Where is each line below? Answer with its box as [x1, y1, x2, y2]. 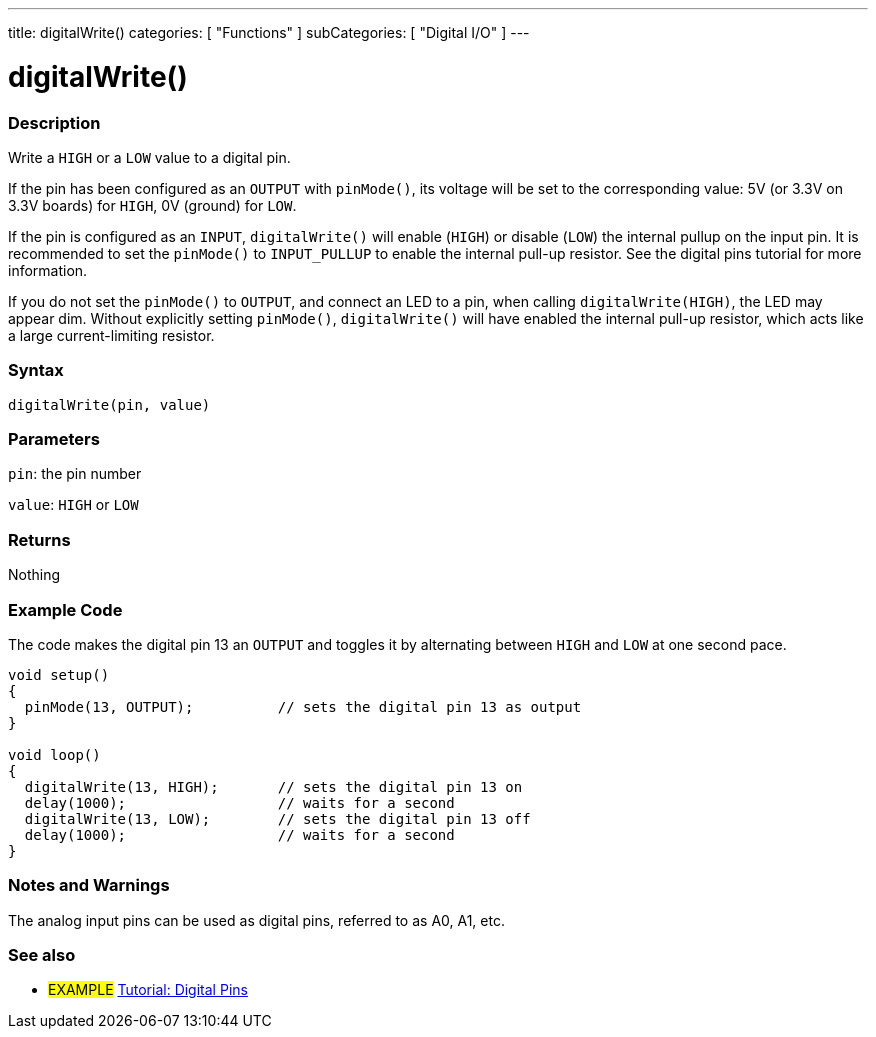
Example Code [8, 599, 123, 620]
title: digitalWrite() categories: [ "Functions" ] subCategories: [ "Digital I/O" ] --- [8, 24, 530, 41]
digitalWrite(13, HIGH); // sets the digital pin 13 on [24, 778, 523, 795]
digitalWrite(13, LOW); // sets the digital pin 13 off [24, 810, 531, 827]
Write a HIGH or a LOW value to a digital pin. [8, 148, 291, 166]
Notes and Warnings [8, 875, 170, 896]
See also [8, 945, 76, 965]
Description [8, 112, 101, 133]
